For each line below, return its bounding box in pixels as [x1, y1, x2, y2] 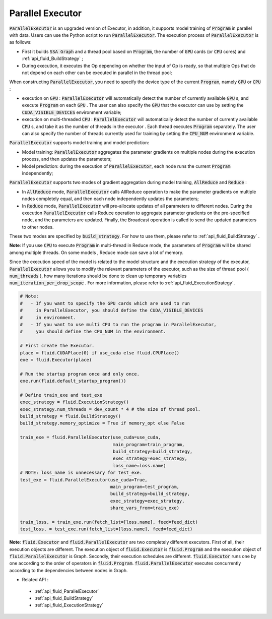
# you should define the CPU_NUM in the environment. [20, 329, 166, 335]
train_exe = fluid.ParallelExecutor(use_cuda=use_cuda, [20, 435, 161, 441]
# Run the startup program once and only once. [20, 371, 140, 377]
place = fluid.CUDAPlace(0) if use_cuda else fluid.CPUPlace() [20, 350, 180, 355]
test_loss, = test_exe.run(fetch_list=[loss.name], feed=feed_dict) [20, 526, 193, 532]
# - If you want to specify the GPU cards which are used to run [20, 300, 190, 306]
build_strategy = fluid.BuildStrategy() [20, 413, 121, 419]
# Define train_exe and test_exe [20, 392, 103, 398]
